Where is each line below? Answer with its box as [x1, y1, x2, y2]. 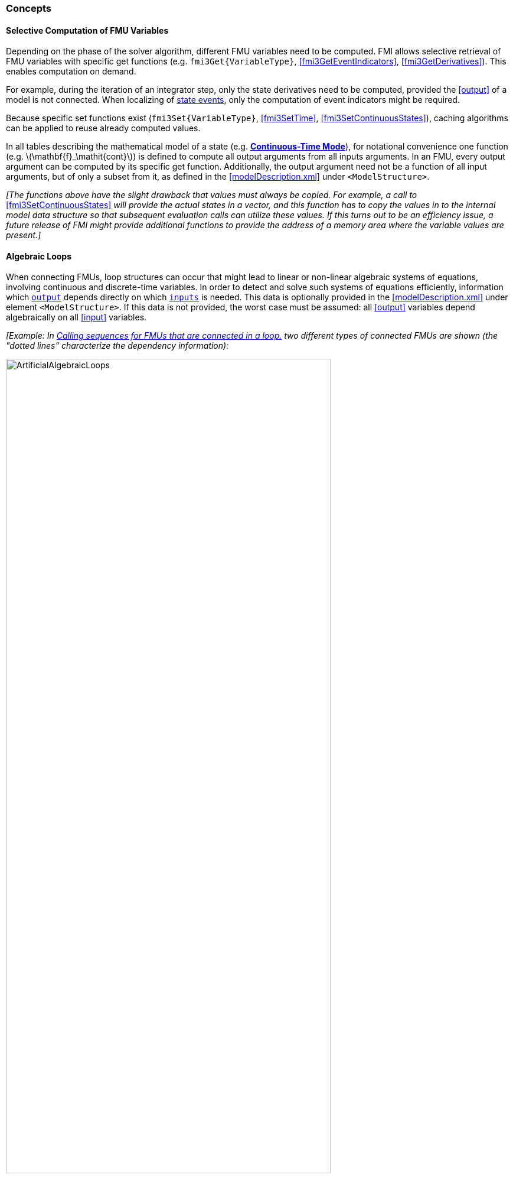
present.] [6, 230, 41, 241]
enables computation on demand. [6, 66, 136, 77]
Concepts [6, 2, 52, 14]
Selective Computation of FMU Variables [6, 25, 169, 35]
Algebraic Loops [6, 251, 71, 261]
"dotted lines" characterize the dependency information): [6, 340, 229, 351]
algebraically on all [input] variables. [6, 312, 147, 323]
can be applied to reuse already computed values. [6, 123, 201, 134]
